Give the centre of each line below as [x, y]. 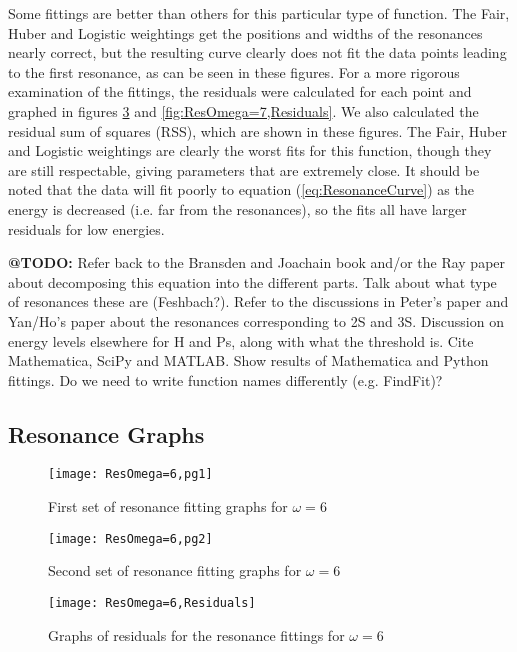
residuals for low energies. [86, 228]
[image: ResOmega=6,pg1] [130, 474]
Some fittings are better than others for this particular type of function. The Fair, [259, 13]
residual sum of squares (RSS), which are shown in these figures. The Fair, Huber [257, 130]
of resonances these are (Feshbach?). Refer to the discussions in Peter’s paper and [258, 301]
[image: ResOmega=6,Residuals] [152, 602]
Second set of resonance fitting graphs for [175, 570]
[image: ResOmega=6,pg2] [130, 538]
